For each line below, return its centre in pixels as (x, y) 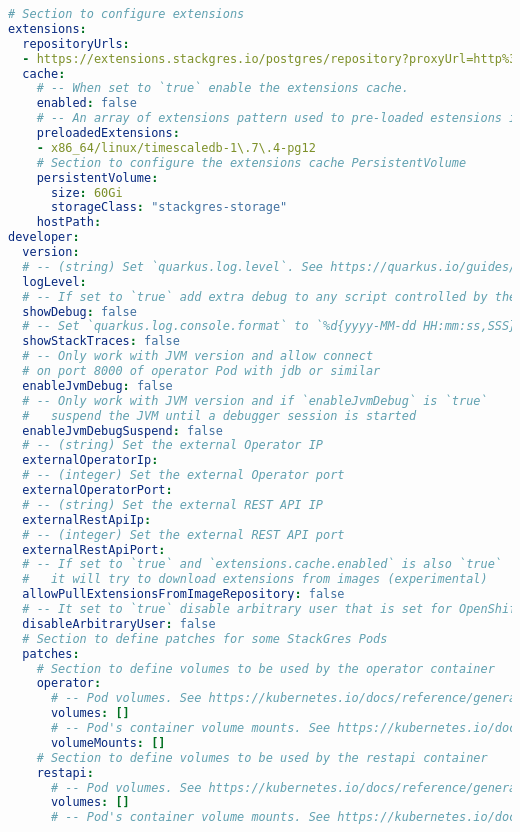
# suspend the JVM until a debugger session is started (219, 415)
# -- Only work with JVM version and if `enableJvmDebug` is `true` (255, 400)
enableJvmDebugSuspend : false (122, 430)
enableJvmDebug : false (97, 385)
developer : (44, 237)
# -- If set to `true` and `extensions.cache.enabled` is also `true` (262, 564)
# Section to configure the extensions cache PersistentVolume (251, 162)
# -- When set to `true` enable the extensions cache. (222, 88)
